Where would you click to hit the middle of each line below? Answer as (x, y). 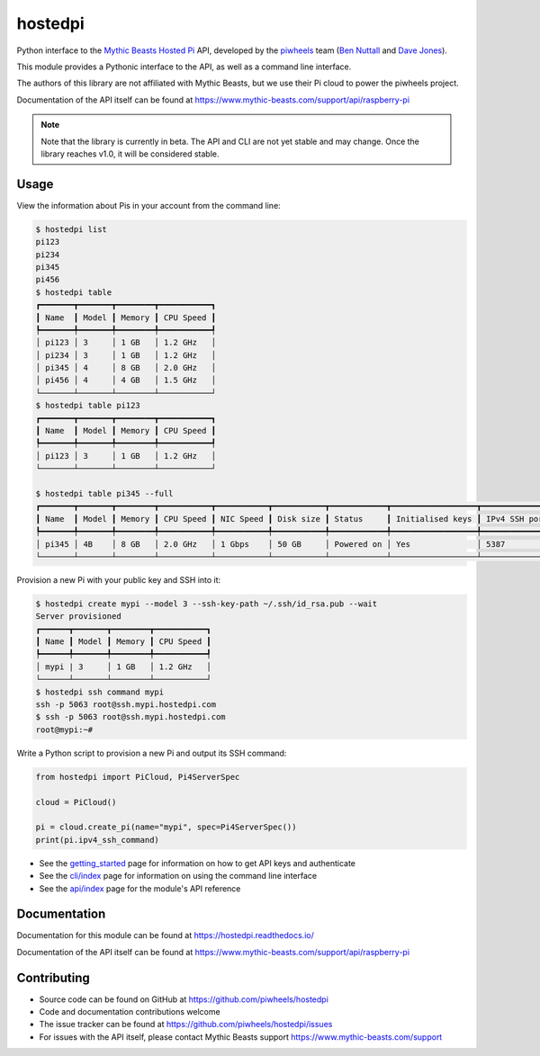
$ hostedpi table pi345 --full (105, 493)
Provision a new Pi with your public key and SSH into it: (119, 579)
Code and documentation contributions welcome (130, 1012)
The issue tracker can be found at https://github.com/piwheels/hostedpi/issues (186, 1025)
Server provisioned (78, 617)
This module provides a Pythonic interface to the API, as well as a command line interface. (184, 67)
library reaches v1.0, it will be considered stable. (130, 154)
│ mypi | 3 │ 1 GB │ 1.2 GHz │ (123, 667)
